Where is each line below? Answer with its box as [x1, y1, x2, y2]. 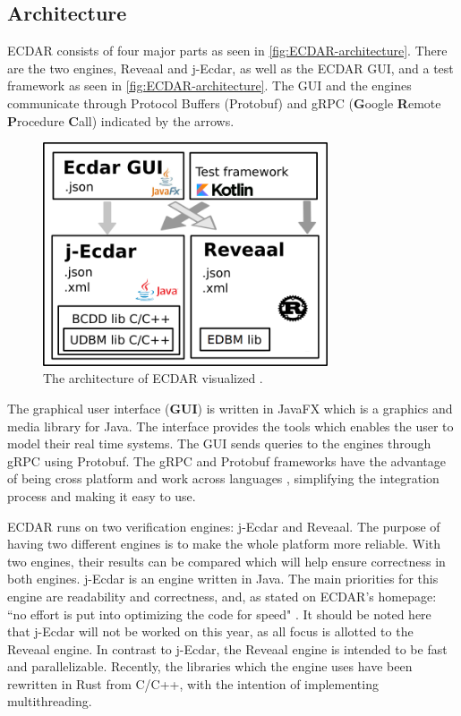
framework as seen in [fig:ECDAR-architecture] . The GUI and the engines [7, 76, 412, 95]
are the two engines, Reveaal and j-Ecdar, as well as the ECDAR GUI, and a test [7, 58, 454, 77]
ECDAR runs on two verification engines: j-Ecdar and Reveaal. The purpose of [7, 516, 440, 535]
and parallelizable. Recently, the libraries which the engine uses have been [7, 657, 413, 676]
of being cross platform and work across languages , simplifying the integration [7, 469, 440, 488]
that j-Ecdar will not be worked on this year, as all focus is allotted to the [7, 622, 414, 641]
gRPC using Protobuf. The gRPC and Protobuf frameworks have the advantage [7, 451, 446, 470]
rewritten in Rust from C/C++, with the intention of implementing [7, 674, 379, 693]
